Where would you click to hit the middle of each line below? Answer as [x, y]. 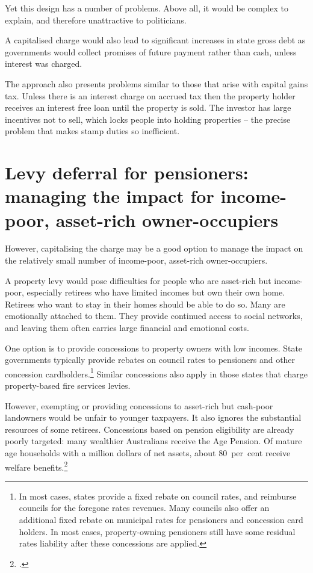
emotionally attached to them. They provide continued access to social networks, [154, 316]
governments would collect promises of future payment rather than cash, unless [151, 51]
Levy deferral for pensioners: [127, 172]
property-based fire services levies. [68, 386]
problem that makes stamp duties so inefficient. [92, 131]
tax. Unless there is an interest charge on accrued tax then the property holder [150, 95]
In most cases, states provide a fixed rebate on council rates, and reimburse [158, 496]
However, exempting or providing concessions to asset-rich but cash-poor [139, 405]
